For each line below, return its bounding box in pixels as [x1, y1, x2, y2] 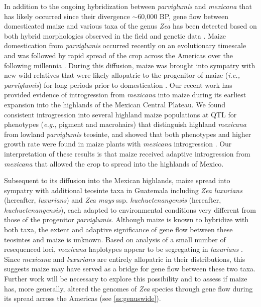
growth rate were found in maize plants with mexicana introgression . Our [4, 138, 232, 149]
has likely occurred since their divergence [4, 11, 130, 21]
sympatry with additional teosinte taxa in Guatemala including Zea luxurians [4, 185, 242, 195]
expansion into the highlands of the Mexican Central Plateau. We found [4, 99, 226, 109]
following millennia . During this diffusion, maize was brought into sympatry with [4, 60, 255, 70]
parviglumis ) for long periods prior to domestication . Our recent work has [4, 79, 232, 90]
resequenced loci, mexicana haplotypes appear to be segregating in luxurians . [4, 244, 243, 254]
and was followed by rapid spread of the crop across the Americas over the [4, 50, 233, 60]
